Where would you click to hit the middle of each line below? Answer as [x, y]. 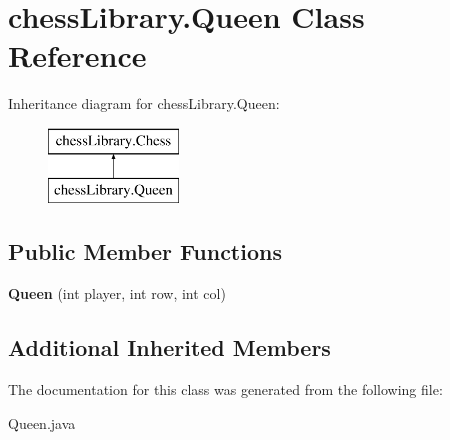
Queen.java [42, 422]
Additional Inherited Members [169, 347]
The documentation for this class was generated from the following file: [225, 389]
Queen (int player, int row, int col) [117, 293]
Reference [77, 55]
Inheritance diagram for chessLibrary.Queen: [144, 103]
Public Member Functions [145, 251]
